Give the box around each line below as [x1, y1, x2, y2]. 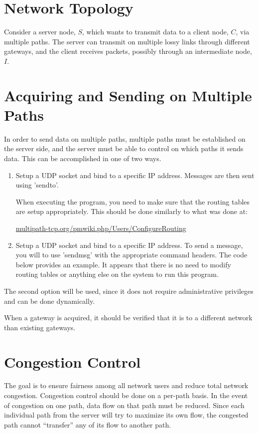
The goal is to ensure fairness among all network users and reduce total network [4, 380, 249, 391]
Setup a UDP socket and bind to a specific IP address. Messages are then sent [15, 170, 255, 180]
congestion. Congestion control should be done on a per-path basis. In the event [4, 390, 248, 401]
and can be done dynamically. [4, 295, 95, 306]
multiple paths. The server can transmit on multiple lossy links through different [4, 36, 250, 46]
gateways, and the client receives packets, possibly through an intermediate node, [4, 46, 252, 56]
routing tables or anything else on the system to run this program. [15, 269, 219, 279]
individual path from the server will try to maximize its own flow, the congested [4, 410, 249, 420]
